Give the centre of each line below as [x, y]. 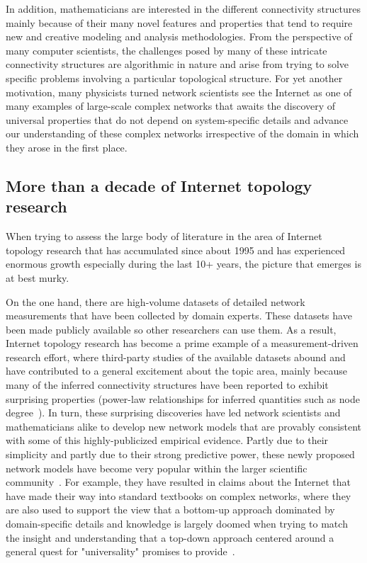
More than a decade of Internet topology [159, 185]
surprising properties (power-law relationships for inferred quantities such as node [183, 398]
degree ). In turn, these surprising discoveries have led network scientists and [173, 413]
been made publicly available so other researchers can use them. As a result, [171, 329]
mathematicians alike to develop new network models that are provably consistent [184, 426]
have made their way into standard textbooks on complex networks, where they [179, 495]
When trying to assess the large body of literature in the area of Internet [164, 236]
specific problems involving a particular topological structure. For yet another [174, 78]
